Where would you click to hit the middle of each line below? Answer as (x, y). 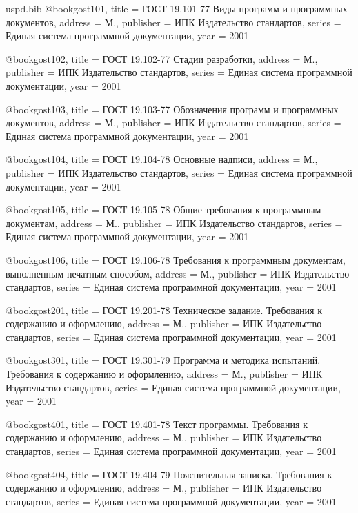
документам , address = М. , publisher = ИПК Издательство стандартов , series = (174, 223)
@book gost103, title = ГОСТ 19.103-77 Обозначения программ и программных (172, 109)
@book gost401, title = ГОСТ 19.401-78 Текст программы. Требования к (157, 424)
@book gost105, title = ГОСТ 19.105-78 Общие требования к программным (163, 210)
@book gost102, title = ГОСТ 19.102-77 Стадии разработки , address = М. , (162, 58)
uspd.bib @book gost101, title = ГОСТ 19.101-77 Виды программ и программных (177, 8)
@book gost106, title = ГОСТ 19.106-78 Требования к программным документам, (176, 259)
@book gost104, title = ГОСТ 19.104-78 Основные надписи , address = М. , (162, 159)
